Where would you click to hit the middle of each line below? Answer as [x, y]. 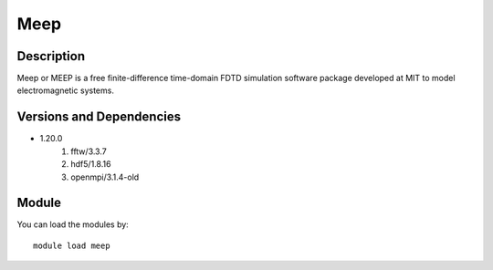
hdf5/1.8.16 [91, 164]
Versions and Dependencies [99, 117]
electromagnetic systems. [65, 90]
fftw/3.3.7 [89, 151]
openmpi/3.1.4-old [105, 177]
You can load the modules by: [73, 224]
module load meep [72, 245]
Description [51, 56]
